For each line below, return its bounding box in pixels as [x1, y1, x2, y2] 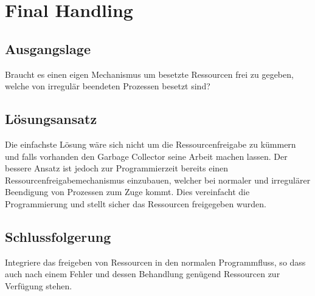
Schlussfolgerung [5, 227, 111, 246]
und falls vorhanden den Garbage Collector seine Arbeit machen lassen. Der [5, 150, 288, 162]
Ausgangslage [5, 39, 91, 58]
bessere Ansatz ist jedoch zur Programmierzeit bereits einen [5, 162, 229, 174]
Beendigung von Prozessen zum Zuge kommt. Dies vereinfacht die [5, 185, 250, 198]
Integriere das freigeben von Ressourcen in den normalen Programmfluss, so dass [5, 255, 306, 268]
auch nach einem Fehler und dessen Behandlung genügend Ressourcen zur [5, 267, 280, 280]
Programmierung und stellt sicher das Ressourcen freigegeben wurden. [5, 197, 266, 210]
